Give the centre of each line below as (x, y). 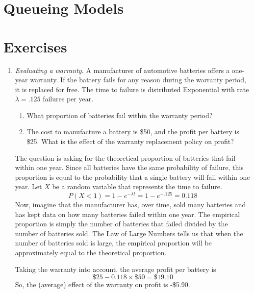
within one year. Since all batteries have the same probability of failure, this (129, 167)
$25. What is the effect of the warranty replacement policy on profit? (130, 141)
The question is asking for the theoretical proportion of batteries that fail (125, 158)
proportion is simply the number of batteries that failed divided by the (121, 224)
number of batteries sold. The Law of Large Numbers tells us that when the (129, 233)
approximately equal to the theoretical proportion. (91, 253)
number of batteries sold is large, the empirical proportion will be (113, 243)
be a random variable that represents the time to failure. (137, 186)
